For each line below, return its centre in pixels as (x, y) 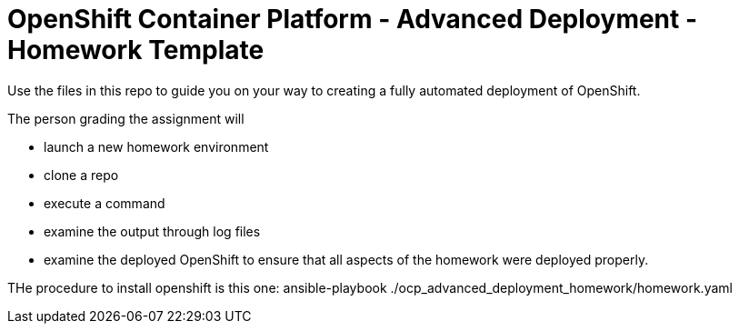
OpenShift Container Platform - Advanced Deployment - (353, 19)
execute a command (105, 203)
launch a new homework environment (156, 146)
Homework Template (136, 50)
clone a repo (81, 175)
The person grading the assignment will (126, 118)
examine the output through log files (152, 231)
